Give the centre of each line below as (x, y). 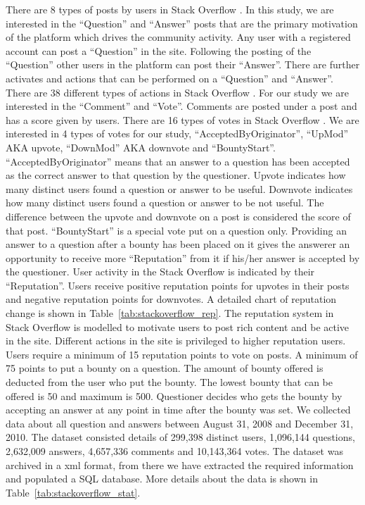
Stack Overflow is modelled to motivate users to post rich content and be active (178, 326)
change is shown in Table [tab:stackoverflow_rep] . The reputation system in (170, 313)
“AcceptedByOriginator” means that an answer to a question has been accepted (178, 161)
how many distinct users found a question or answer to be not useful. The (165, 202)
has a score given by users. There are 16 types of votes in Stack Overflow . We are (182, 119)
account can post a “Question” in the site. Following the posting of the (159, 50)
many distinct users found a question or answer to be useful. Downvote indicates (179, 188)
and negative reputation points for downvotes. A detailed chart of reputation (171, 299)
